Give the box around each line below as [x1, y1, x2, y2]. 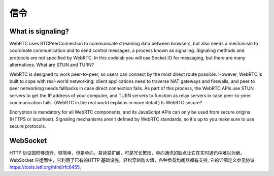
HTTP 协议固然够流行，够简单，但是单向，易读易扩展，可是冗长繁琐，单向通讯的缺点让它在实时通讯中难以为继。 [9, 150, 245, 156]
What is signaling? [9, 27, 70, 36]
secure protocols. [9, 123, 47, 129]
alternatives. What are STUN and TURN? [9, 62, 94, 68]
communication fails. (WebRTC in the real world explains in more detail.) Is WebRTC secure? [9, 100, 202, 106]
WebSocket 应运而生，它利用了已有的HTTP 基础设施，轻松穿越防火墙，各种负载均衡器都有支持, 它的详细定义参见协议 [9, 157, 255, 163]
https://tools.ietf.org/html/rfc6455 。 [9, 164, 84, 170]
